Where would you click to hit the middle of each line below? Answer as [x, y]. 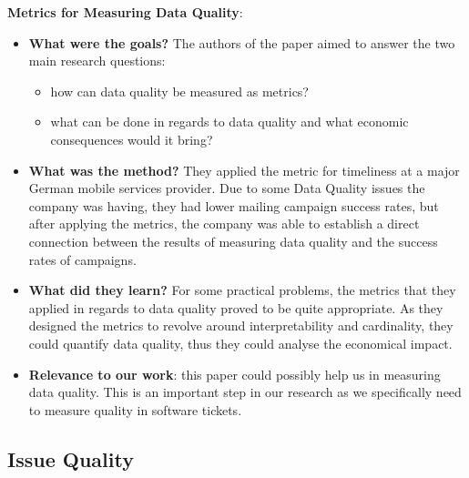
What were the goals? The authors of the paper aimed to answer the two [242, 42]
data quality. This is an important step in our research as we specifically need [245, 392]
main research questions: [97, 61]
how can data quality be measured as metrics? [179, 91]
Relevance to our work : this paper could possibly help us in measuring [234, 374]
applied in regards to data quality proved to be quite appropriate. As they [236, 307]
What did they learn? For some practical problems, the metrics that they [242, 290]
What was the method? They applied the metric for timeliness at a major [244, 170]
